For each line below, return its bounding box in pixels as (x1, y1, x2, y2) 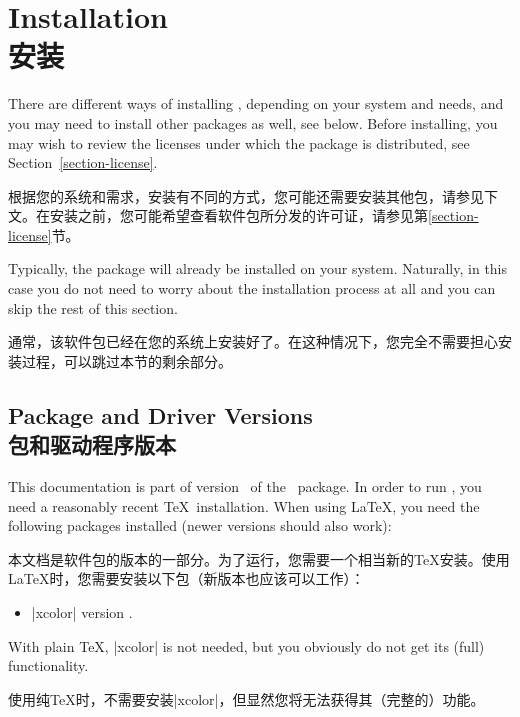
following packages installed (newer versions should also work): (8, 515, 392, 536)
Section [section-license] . (8, 152, 158, 173)
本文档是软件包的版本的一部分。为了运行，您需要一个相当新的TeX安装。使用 (8, 548, 510, 569)
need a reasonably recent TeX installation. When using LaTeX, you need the (8, 495, 480, 516)
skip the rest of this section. (8, 297, 178, 318)
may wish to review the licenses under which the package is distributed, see (8, 132, 470, 153)
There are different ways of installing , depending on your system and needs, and (8, 93, 504, 114)
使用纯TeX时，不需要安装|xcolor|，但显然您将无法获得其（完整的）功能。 (8, 688, 485, 709)
